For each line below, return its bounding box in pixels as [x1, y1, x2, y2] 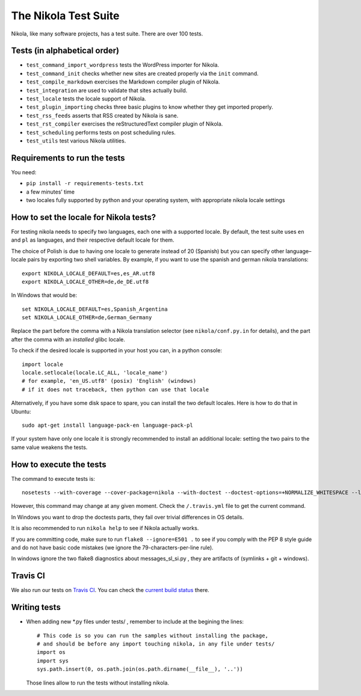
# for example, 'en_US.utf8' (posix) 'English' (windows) [22, 377, 197, 385]
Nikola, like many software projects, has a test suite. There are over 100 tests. [11, 30, 203, 37]
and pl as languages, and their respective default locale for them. [11, 236, 174, 243]
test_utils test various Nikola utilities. [26, 137, 126, 144]
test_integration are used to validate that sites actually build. [26, 87, 188, 94]
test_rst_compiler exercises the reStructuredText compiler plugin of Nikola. [26, 120, 223, 127]
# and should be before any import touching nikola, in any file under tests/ [37, 641, 275, 647]
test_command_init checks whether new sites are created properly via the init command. [26, 70, 259, 77]
